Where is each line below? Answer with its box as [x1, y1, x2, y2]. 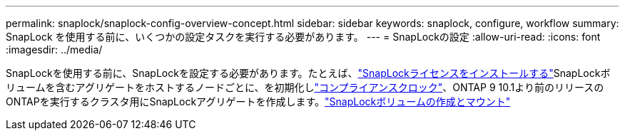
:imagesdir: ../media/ [6, 43, 103, 56]
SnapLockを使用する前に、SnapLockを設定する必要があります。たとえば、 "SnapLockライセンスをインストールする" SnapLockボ [6, 67, 611, 79]
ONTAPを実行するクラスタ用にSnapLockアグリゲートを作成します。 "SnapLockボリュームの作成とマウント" [6, 95, 511, 108]
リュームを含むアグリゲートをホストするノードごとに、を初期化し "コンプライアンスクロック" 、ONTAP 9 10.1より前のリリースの [6, 81, 604, 93]
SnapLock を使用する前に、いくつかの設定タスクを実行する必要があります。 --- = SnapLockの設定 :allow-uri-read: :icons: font [6, 31, 601, 43]
